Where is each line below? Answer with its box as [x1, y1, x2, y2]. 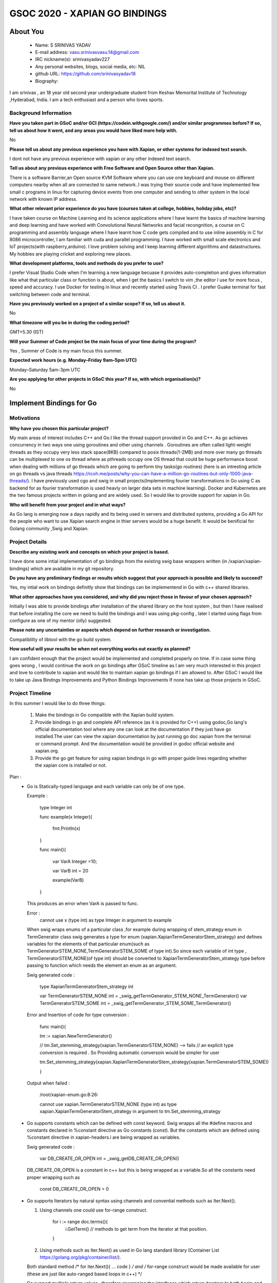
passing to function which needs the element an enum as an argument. [27, 962, 177, 968]
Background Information [9, 109, 72, 116]
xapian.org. [35, 748, 59, 754]
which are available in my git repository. [30, 565, 115, 572]
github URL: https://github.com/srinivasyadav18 [35, 71, 136, 77]
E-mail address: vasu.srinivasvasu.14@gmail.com [35, 49, 140, 55]
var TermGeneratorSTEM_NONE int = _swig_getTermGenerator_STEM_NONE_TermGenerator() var [39, 993, 247, 999]
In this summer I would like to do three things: [9, 700, 106, 706]
